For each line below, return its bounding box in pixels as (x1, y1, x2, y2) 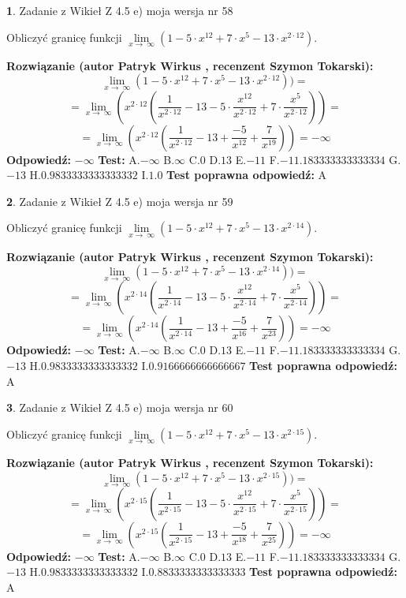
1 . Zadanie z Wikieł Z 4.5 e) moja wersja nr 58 (6, 2, 233, 18)
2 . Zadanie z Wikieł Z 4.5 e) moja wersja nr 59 (6, 192, 233, 209)
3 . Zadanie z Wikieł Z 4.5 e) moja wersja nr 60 (6, 399, 233, 416)
